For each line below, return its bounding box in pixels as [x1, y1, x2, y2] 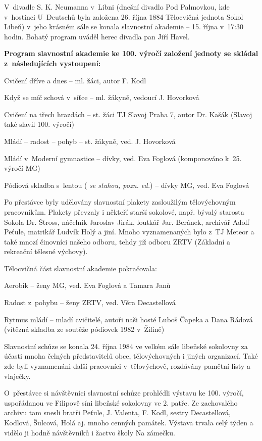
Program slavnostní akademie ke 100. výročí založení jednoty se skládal [4, 48, 258, 59]
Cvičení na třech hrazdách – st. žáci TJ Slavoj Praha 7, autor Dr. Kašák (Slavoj [4, 109, 252, 119]
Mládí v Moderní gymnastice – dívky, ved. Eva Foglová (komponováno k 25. [4, 153, 242, 163]
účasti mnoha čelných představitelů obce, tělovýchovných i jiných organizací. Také [4, 351, 258, 361]
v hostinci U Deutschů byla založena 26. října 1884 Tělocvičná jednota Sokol [4, 11, 243, 22]
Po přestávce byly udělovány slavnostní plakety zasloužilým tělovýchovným [4, 197, 236, 207]
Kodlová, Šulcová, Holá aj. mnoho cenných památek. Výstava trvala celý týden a [4, 417, 253, 427]
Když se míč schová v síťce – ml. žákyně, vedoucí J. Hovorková [4, 92, 199, 103]
